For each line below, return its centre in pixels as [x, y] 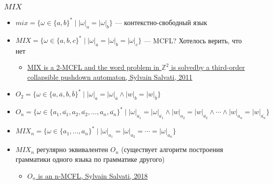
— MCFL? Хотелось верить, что [193, 40]
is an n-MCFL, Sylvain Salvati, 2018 [93, 175]
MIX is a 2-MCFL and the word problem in [93, 67]
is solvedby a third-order [208, 67]
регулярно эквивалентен [72, 149]
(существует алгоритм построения [172, 149]
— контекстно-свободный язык [161, 22]
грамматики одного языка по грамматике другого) [90, 159]
